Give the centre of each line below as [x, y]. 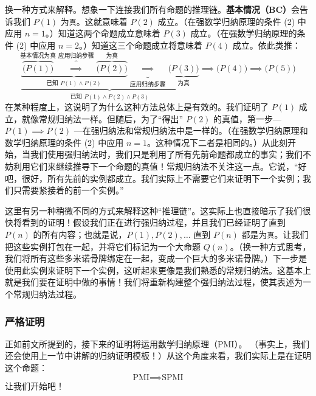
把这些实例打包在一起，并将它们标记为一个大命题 [103, 246]
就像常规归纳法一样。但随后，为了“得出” [102, 118]
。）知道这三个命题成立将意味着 [140, 45]
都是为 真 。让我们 [275, 234]
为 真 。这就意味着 [94, 21]
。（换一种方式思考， [270, 246]
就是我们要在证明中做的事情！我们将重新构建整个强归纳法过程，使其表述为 [154, 282]
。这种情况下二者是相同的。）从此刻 [217, 142]
